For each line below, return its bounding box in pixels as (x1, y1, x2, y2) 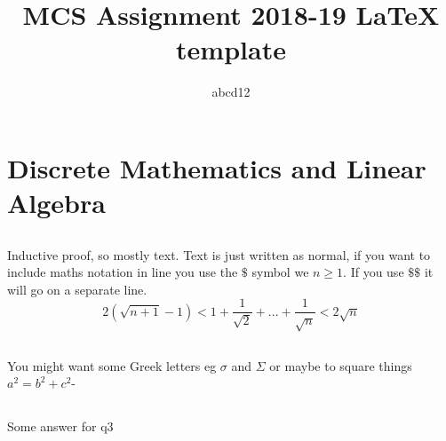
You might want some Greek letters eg (7, 356, 217, 374)
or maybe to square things (269, 356, 412, 374)
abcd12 (211, 83, 251, 101)
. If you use (343, 263, 404, 281)
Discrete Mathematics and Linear (7, 149, 426, 185)
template (176, 31, 286, 67)
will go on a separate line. (7, 280, 147, 298)
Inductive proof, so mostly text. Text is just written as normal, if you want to (7, 245, 431, 264)
